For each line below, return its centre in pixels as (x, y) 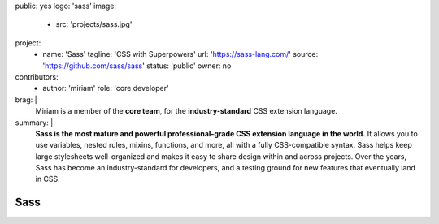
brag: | (26, 99)
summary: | (34, 123)
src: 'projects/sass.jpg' (94, 24)
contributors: (37, 76)
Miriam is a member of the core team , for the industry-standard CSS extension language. (186, 111)
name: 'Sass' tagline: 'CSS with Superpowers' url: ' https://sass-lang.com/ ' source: (180, 54)
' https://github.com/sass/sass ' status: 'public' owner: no (137, 66)
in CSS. (48, 179)
